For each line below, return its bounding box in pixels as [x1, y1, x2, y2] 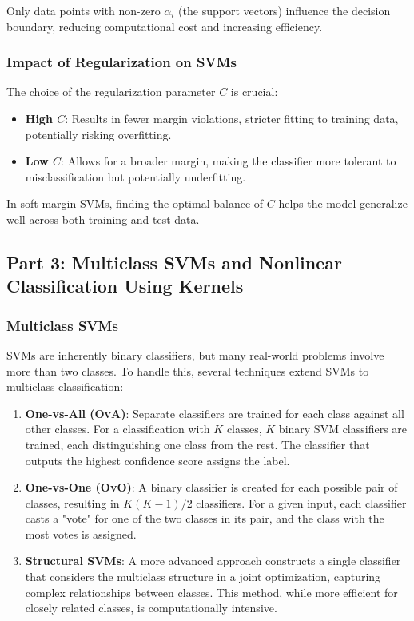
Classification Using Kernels [6, 273, 244, 298]
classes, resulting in [25, 494, 120, 511]
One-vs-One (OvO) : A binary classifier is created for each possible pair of [25, 479, 398, 496]
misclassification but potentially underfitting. [25, 168, 246, 185]
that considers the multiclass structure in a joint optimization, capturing [25, 568, 381, 585]
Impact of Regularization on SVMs [6, 52, 237, 72]
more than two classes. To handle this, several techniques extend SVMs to [6, 362, 369, 379]
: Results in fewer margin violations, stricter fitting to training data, [65, 110, 399, 126]
